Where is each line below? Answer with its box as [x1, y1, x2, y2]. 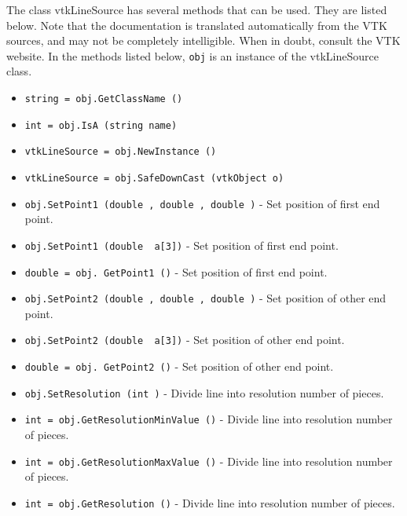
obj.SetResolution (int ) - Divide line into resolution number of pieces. [24, 384, 384, 401]
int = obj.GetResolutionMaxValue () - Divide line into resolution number [24, 452, 393, 469]
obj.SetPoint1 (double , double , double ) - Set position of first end [24, 195, 380, 211]
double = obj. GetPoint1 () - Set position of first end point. [24, 263, 328, 280]
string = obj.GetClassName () [24, 93, 183, 105]
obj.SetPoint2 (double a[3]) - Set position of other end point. [24, 331, 345, 348]
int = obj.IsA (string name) [24, 119, 178, 131]
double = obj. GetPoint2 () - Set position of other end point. [24, 358, 334, 375]
